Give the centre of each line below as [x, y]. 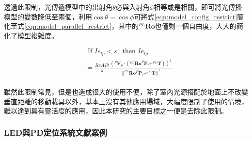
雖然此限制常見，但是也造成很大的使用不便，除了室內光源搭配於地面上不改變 [126, 92]
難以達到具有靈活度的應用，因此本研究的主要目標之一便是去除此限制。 [116, 111]
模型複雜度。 [38, 35]
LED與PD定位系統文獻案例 [55, 132]
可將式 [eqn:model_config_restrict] [186, 16]
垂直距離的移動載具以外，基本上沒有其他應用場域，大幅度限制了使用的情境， [126, 101]
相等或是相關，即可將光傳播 [197, 7]
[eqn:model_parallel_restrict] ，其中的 [81, 26]
